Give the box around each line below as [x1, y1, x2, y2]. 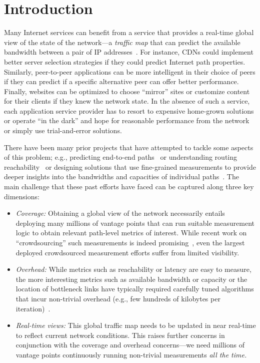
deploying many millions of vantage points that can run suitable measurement [15, 217, 254, 228]
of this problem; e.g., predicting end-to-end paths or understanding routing [4, 152, 237, 162]
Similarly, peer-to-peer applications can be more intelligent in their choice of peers [4, 66, 255, 77]
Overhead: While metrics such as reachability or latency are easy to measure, [15, 264, 251, 274]
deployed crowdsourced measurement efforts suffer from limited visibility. [15, 247, 239, 257]
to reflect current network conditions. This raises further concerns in [15, 329, 225, 340]
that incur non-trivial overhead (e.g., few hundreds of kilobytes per [15, 293, 220, 303]
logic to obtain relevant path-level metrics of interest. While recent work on [15, 227, 247, 238]
